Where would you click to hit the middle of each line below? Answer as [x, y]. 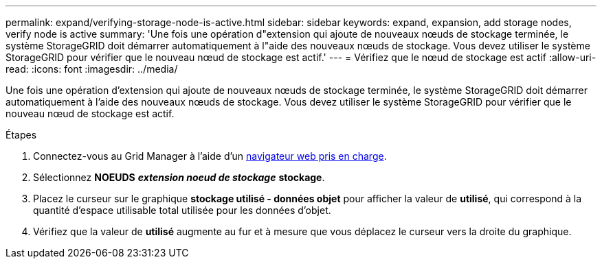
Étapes [21, 135]
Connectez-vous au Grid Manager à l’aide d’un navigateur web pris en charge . [210, 156]
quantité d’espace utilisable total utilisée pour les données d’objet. [182, 210]
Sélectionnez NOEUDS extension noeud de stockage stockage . [179, 177]
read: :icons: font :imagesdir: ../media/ [92, 69]
